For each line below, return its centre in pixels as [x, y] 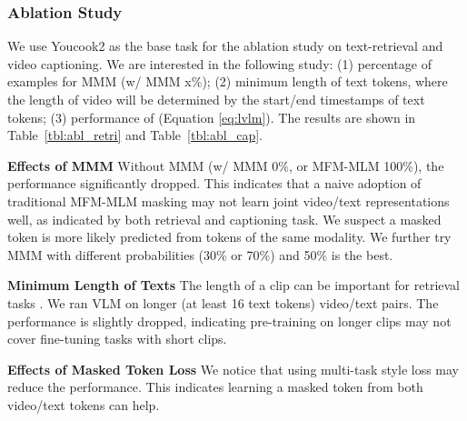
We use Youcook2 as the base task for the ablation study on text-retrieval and [225, 46]
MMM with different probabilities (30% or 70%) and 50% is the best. [200, 254]
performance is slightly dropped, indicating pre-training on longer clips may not [229, 321]
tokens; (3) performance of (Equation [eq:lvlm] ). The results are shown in [212, 117]
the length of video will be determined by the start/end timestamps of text [216, 99]
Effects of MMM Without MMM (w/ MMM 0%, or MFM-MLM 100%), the [226, 165]
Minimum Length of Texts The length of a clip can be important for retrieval [233, 285]
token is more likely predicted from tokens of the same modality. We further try [229, 237]
